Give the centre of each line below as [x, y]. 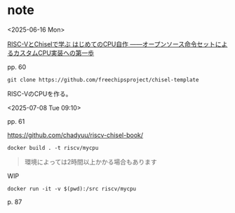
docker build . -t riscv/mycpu [53, 148]
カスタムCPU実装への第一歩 [54, 53]
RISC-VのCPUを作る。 [40, 93]
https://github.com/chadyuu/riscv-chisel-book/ [75, 135]
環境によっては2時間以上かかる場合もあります [90, 162]
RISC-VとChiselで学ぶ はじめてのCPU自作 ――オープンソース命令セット [112, 44]
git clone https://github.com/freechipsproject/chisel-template [103, 79]
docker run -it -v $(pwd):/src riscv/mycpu [72, 188]
